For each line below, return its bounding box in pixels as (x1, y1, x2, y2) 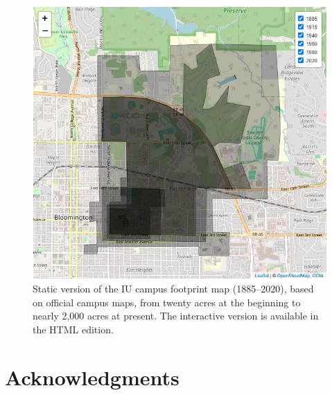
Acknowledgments (5, 362, 180, 391)
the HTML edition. (33, 322, 114, 336)
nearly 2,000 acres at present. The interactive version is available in (33, 308, 319, 323)
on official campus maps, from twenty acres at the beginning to (33, 295, 301, 309)
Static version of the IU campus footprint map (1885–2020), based (33, 281, 314, 295)
